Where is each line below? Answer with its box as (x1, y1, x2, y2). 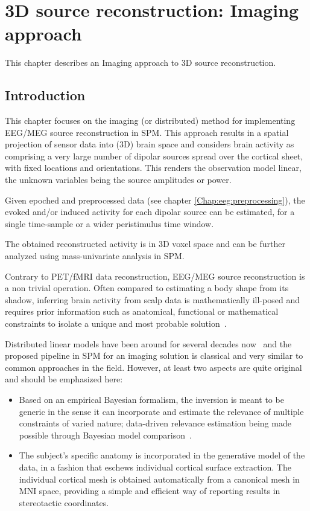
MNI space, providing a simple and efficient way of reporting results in (19, 484, 280, 497)
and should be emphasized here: (5, 373, 123, 385)
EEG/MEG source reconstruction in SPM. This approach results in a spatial (5, 126, 289, 138)
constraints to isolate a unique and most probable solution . (5, 317, 227, 330)
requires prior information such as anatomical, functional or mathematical (5, 305, 279, 318)
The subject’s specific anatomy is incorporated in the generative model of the (19, 449, 305, 461)
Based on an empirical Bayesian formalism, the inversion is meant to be (19, 393, 284, 405)
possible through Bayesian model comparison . (19, 428, 192, 441)
